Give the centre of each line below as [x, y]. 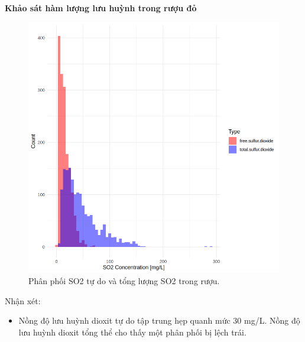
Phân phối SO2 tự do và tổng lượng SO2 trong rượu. [124, 281]
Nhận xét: [23, 300]
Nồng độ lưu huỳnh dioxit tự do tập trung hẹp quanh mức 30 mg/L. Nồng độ [159, 320]
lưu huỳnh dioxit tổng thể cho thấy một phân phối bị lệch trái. [132, 332]
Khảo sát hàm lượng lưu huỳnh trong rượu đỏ [101, 8]
